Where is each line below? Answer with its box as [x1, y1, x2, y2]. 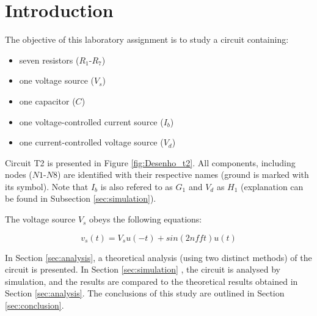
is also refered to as [100, 180, 173, 193]
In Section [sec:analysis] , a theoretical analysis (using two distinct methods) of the [5, 251, 312, 263]
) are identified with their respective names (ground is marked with [57, 168, 309, 181]
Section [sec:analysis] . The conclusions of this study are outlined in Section [5, 287, 285, 299]
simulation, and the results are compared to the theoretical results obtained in [5, 274, 298, 287]
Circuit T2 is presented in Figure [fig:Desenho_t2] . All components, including [5, 156, 296, 169]
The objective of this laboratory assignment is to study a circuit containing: [5, 33, 289, 46]
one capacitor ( [19, 94, 76, 107]
